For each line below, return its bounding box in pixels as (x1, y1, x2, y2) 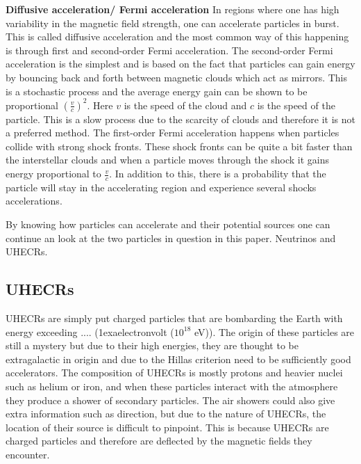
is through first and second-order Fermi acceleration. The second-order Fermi (6, 42, 333, 57)
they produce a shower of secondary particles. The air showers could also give (6, 392, 335, 407)
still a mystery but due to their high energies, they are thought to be (6, 338, 299, 353)
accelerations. (6, 193, 62, 208)
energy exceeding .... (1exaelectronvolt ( (6, 324, 174, 339)
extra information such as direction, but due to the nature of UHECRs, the (6, 406, 326, 421)
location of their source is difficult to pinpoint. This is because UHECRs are (6, 419, 329, 434)
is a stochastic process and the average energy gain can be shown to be (6, 83, 308, 98)
